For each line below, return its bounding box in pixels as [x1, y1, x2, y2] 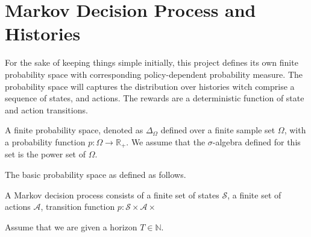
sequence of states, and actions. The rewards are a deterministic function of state [5, 92, 304, 104]
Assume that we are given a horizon [5, 220, 137, 233]
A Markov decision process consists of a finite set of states [5, 188, 219, 201]
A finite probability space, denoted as [5, 124, 143, 136]
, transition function [40, 200, 115, 213]
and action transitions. [5, 103, 88, 116]
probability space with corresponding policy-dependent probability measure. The [5, 68, 303, 80]
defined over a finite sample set [160, 124, 275, 136]
